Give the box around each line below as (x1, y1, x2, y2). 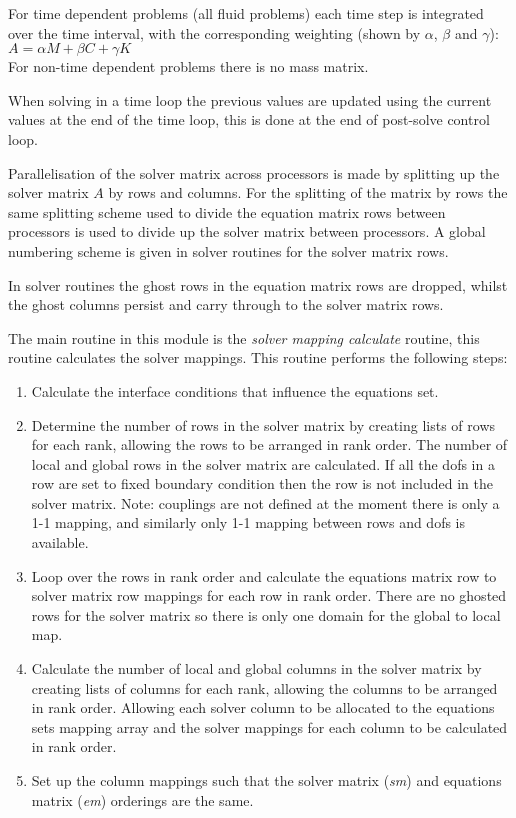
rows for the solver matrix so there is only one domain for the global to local (31, 604, 501, 625)
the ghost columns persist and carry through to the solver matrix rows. (8, 294, 444, 315)
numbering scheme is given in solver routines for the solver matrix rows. (8, 240, 449, 261)
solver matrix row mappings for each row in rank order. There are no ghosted (31, 585, 507, 606)
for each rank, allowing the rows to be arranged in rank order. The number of (31, 434, 508, 455)
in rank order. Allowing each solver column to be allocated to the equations (31, 697, 495, 718)
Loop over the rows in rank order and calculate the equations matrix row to (31, 565, 497, 586)
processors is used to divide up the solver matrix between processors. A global (8, 221, 486, 242)
